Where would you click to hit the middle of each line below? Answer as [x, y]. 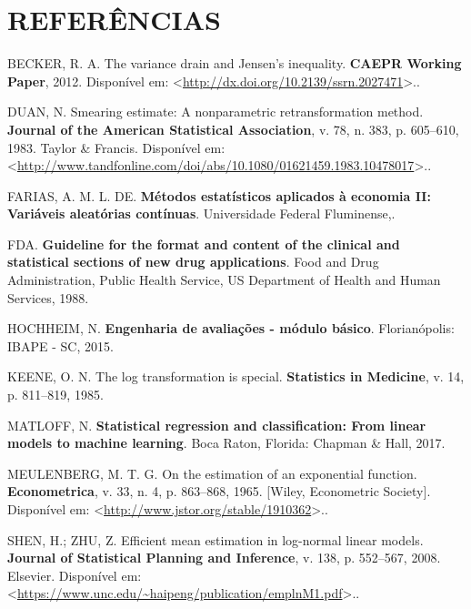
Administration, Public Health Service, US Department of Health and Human [224, 280]
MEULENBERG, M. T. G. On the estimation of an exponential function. [212, 473]
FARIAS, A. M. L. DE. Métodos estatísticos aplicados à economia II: [219, 195]
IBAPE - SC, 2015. [60, 345]
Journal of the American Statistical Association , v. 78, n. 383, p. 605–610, [233, 129]
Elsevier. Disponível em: [75, 575]
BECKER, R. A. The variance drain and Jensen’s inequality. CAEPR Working [235, 63]
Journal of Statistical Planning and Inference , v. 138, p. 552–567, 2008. [224, 558]
